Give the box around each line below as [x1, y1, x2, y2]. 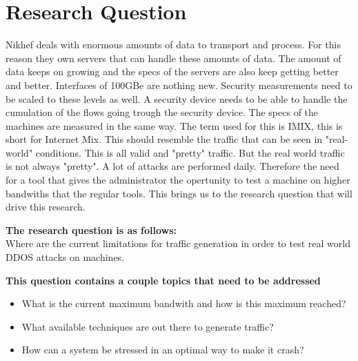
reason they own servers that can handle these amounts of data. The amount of [6, 50, 341, 65]
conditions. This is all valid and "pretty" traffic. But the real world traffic [35, 145, 345, 159]
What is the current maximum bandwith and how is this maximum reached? [21, 296, 346, 311]
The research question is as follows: [6, 222, 177, 237]
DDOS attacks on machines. [6, 250, 125, 264]
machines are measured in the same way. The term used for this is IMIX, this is [6, 118, 343, 133]
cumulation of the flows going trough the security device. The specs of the [6, 105, 319, 119]
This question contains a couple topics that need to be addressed [6, 273, 321, 287]
